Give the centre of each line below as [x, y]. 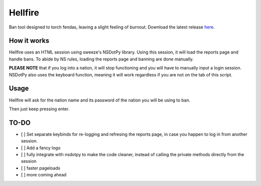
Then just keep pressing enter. [39, 109]
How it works [29, 41]
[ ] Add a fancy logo [41, 148]
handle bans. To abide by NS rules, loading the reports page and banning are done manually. [101, 59]
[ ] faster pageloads [41, 168]
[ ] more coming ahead [44, 175]
